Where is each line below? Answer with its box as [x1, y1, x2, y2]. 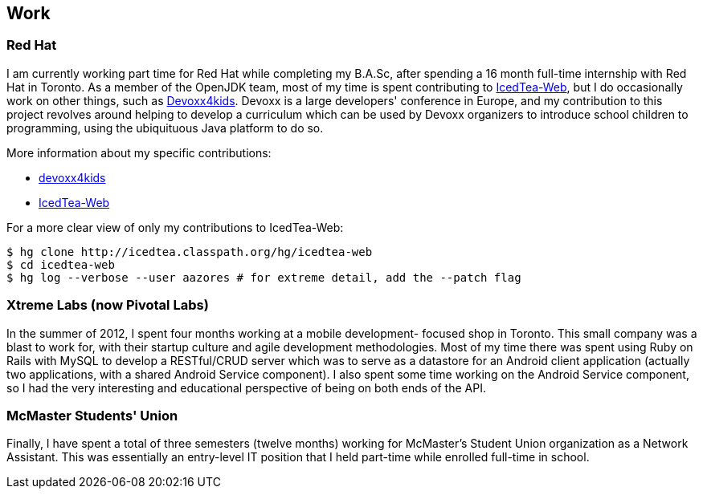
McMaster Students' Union [6, 407, 178, 424]
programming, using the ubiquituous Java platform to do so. [6, 120, 324, 135]
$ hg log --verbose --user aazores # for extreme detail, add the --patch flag [6, 270, 521, 284]
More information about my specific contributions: [6, 145, 272, 160]
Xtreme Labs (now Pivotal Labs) [6, 297, 209, 314]
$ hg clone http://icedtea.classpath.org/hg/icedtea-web [6, 245, 373, 258]
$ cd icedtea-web [6, 258, 115, 271]
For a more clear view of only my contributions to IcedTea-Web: [6, 220, 344, 234]
